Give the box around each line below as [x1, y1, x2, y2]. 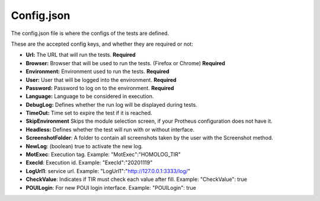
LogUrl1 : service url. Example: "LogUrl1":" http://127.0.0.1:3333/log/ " [25, 167, 191, 174]
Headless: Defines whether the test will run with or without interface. [25, 126, 195, 133]
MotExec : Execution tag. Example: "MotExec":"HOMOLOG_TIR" [25, 151, 181, 158]
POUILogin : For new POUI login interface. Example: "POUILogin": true [25, 184, 197, 191]
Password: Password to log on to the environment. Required [25, 84, 174, 91]
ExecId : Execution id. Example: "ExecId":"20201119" [25, 159, 153, 166]
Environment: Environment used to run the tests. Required [25, 68, 169, 75]
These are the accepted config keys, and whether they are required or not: [11, 40, 194, 47]
